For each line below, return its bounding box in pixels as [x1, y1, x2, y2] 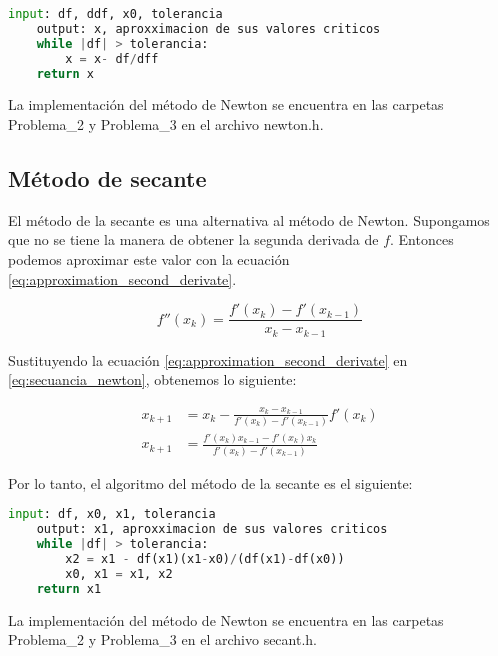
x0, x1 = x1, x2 [65, 566, 173, 581]
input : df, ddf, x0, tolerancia [8, 7, 223, 21]
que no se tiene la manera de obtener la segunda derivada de [8, 229, 379, 250]
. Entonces [390, 229, 454, 250]
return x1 [36, 581, 102, 596]
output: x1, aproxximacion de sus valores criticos [36, 522, 388, 537]
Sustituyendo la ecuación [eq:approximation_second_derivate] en [8, 349, 408, 370]
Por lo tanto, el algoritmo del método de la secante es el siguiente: [8, 472, 413, 493]
